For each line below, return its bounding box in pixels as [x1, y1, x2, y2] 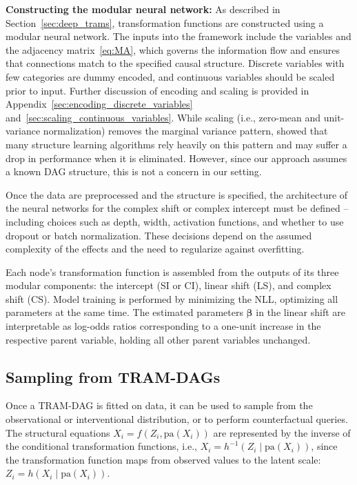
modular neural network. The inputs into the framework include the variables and [6, 29, 351, 43]
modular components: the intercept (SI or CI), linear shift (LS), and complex [6, 278, 331, 293]
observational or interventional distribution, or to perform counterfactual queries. [6, 412, 348, 426]
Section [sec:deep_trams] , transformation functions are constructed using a [6, 15, 324, 30]
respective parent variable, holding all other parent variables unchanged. [6, 332, 311, 346]
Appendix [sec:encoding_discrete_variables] [6, 97, 193, 111]
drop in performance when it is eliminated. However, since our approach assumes [6, 150, 347, 165]
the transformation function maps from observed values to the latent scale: [6, 452, 321, 466]
